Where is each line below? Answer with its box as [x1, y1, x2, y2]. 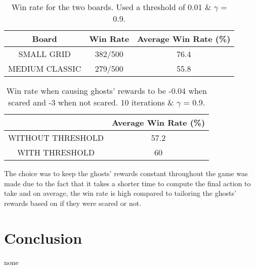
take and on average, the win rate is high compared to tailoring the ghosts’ [4, 188, 236, 198]
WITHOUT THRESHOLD [8, 132, 104, 143]
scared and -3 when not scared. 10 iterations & [8, 96, 174, 108]
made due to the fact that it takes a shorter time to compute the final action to [4, 178, 251, 188]
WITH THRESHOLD [17, 146, 95, 158]
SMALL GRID [18, 48, 71, 60]
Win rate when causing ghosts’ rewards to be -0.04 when [6, 85, 207, 96]
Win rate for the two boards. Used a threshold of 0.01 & [11, 1, 211, 13]
